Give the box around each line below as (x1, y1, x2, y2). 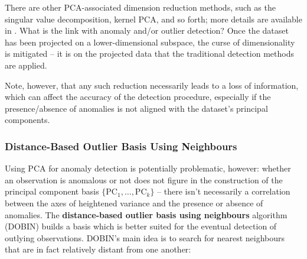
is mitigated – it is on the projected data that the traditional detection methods (5, 47, 294, 60)
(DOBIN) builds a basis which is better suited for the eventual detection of (5, 220, 277, 232)
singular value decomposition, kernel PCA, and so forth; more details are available (5, 12, 302, 25)
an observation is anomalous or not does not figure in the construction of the (5, 173, 283, 186)
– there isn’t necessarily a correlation (157, 185, 290, 198)
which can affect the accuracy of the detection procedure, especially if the (5, 90, 271, 103)
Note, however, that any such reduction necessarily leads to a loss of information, (5, 79, 299, 91)
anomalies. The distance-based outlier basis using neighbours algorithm (5, 208, 288, 221)
